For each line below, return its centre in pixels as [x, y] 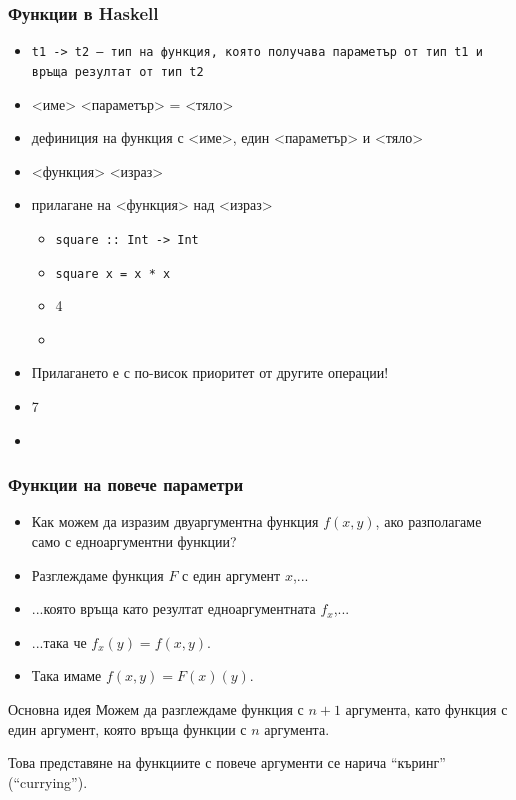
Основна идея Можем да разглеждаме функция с [156, 708]
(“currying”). [48, 781]
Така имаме [66, 675]
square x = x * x [113, 273]
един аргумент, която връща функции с [127, 728]
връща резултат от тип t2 [117, 71]
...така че [59, 641]
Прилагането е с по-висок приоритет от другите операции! [210, 372]
